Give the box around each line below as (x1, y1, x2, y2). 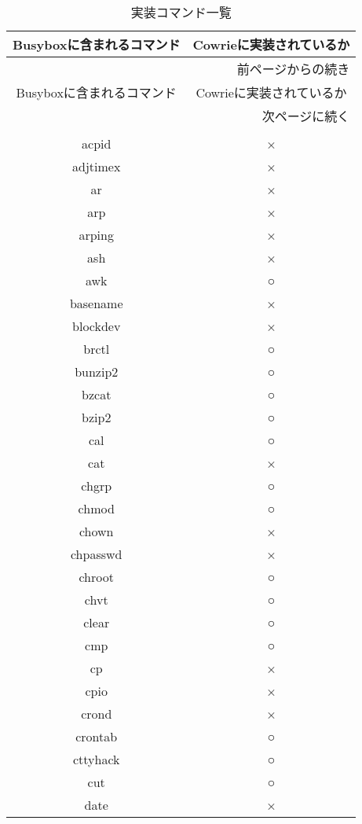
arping (79, 226, 114, 244)
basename (69, 294, 123, 312)
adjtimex (72, 157, 121, 175)
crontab (75, 727, 118, 745)
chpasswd (70, 545, 122, 563)
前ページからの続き (236, 60, 350, 78)
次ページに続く (261, 107, 350, 125)
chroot (79, 568, 114, 586)
